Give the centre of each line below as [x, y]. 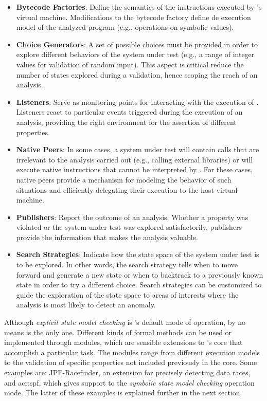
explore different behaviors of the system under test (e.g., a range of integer [135, 54]
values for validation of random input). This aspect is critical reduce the [130, 64]
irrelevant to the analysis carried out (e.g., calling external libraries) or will [135, 159]
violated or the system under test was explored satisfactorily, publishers [129, 227]
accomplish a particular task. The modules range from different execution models [132, 352]
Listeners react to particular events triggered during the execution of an [129, 112]
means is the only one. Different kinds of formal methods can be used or [118, 332]
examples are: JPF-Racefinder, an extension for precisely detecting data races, [127, 372]
